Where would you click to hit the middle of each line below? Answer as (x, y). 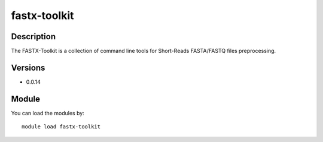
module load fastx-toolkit (61, 127)
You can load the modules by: (48, 113)
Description (33, 37)
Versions (28, 67)
